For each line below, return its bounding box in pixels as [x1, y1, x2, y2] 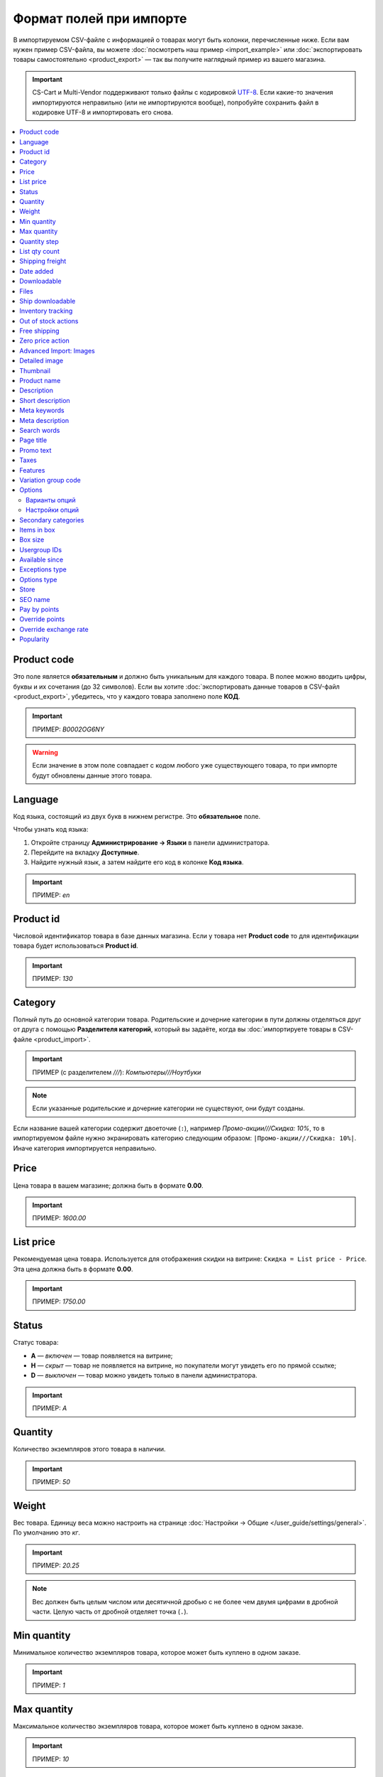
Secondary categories [19, 515, 84, 524]
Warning [32, 748, 58, 757]
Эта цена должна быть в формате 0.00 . [13, 1265, 133, 1273]
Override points [19, 615, 65, 623]
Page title [19, 436, 48, 444]
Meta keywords [19, 406, 65, 415]
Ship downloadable [19, 296, 76, 305]
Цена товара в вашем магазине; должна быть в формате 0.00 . [13, 1181, 204, 1190]
